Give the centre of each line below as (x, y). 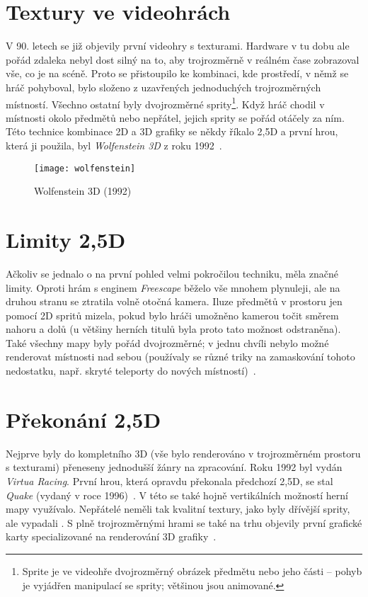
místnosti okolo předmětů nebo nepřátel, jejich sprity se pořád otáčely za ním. (175, 117)
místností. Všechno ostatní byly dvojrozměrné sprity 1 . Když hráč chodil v (165, 103)
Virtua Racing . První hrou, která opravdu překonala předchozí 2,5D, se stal (169, 481)
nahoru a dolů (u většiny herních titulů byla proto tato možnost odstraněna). (173, 329)
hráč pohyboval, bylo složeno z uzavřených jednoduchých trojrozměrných (163, 87)
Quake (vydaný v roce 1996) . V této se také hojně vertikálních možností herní (177, 495)
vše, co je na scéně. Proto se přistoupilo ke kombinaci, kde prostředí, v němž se (177, 73)
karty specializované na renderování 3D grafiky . (111, 536)
